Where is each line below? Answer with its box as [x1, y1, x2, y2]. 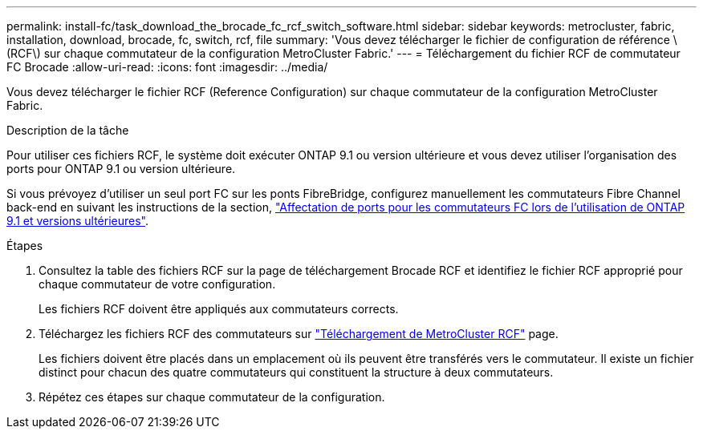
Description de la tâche [6, 123, 129, 137]
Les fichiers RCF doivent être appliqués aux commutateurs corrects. [39, 302, 399, 316]
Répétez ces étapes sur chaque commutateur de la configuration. [39, 390, 385, 404]
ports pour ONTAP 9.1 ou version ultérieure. [6, 162, 236, 175]
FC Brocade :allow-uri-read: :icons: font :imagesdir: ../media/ [6, 60, 328, 74]
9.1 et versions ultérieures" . [6, 214, 148, 228]
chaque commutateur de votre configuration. [39, 277, 276, 291]
